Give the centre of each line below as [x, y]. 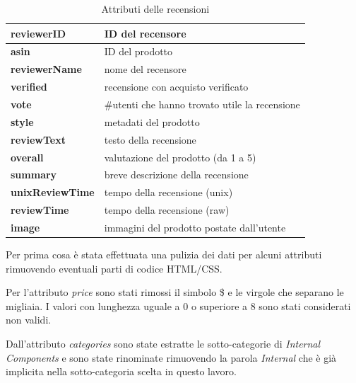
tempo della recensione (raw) [167, 210]
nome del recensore [145, 69]
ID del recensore [145, 33]
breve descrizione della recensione [176, 175]
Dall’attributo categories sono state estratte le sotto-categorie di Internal [163, 343]
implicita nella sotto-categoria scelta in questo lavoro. [121, 371]
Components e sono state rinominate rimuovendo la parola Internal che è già [171, 357]
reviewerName [46, 69]
